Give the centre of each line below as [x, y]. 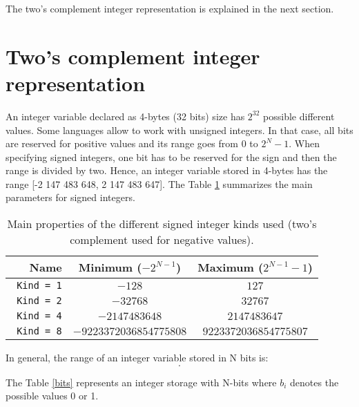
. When [304, 143]
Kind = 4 [39, 316]
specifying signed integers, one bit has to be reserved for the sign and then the [171, 157]
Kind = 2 [39, 301]
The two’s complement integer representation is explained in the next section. [170, 8]
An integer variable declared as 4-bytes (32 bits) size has [125, 116]
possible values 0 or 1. [52, 396]
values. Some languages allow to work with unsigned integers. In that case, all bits [179, 130]
